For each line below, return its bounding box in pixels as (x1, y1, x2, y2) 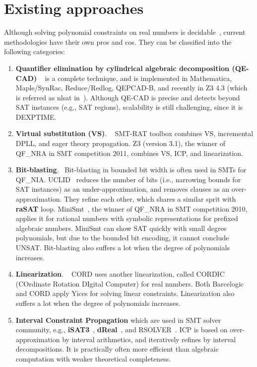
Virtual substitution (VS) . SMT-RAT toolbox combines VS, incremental (15, 128, 254, 139)
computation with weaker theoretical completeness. (15, 353, 171, 364)
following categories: (4, 46, 65, 57)
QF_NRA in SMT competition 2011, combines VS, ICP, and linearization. (15, 147, 243, 158)
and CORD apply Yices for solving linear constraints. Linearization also (15, 288, 235, 298)
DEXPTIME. (15, 111, 57, 122)
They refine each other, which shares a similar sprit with (64, 194, 236, 204)
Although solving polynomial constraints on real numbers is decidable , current (4, 27, 246, 37)
